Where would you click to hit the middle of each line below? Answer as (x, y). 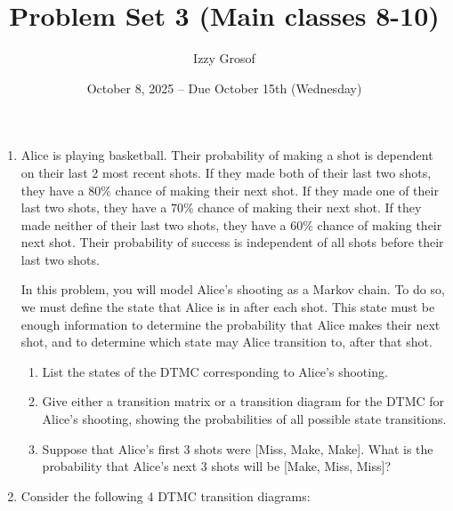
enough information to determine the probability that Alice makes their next (231, 324)
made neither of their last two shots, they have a (154, 224)
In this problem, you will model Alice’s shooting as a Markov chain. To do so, (233, 289)
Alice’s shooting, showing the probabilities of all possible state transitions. (244, 419)
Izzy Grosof (224, 58)
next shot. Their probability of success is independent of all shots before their (232, 242)
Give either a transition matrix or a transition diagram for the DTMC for (243, 401)
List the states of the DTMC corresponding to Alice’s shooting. (215, 371)
